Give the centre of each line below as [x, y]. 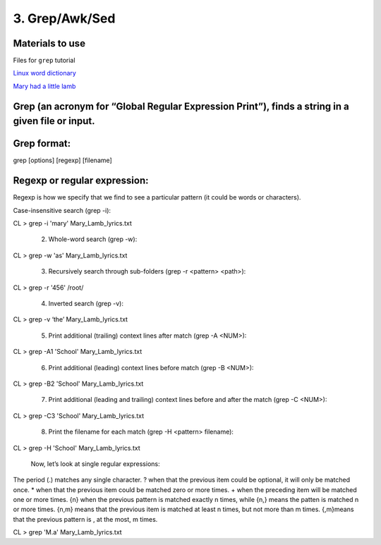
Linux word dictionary [45, 73]
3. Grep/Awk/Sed [64, 18]
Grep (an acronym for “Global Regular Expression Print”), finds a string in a [181, 106]
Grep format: [42, 143]
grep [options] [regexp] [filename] [62, 160]
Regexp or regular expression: [81, 181]
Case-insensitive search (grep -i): [62, 210]
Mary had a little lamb [44, 86]
